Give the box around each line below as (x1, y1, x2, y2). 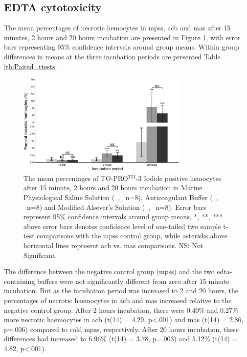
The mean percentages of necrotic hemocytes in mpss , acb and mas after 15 (4, 23, 231, 33)
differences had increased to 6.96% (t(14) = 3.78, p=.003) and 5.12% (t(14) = (4, 333, 238, 344)
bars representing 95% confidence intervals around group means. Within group (4, 42, 239, 52)
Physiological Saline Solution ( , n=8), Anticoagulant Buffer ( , (23, 192, 218, 202)
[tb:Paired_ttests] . (4, 61, 59, 71)
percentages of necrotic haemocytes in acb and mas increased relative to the (4, 295, 232, 305)
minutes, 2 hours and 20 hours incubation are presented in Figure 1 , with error (4, 32, 241, 42)
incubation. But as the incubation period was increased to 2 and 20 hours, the (4, 285, 238, 296)
